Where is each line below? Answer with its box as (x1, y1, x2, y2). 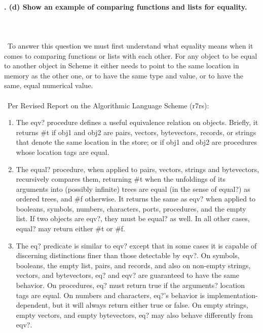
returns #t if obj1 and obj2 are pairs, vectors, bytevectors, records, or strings (16, 127, 256, 137)
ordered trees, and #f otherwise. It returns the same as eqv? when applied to (16, 193, 256, 204)
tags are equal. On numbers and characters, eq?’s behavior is (16, 289, 205, 300)
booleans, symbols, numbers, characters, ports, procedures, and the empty (16, 203, 246, 214)
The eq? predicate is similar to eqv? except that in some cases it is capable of (16, 240, 257, 251)
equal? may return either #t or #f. (16, 223, 126, 234)
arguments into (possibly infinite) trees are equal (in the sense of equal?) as (16, 183, 250, 194)
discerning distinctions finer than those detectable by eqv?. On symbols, (16, 250, 240, 261)
